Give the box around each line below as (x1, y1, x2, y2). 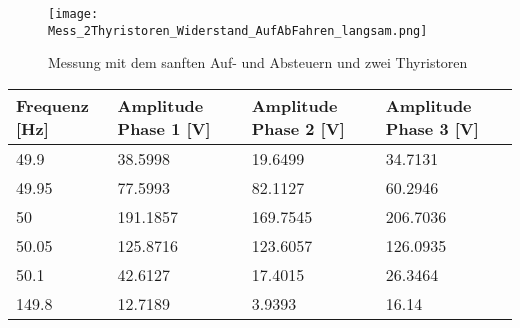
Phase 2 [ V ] (251, 116, 345, 140)
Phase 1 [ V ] (117, 116, 211, 140)
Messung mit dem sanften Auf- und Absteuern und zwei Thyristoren (48, 52, 468, 73)
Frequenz (16, 93, 89, 117)
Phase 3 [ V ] (385, 116, 479, 140)
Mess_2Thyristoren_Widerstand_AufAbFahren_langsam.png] (48, 23, 428, 38)
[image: (48, 7, 99, 21)
